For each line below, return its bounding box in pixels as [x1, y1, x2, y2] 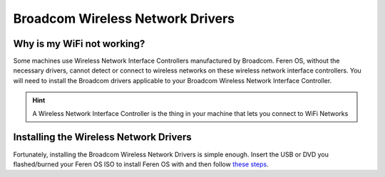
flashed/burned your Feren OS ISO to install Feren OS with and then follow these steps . [13, 160, 269, 168]
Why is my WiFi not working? [13, 38, 145, 50]
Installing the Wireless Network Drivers [13, 132, 192, 144]
